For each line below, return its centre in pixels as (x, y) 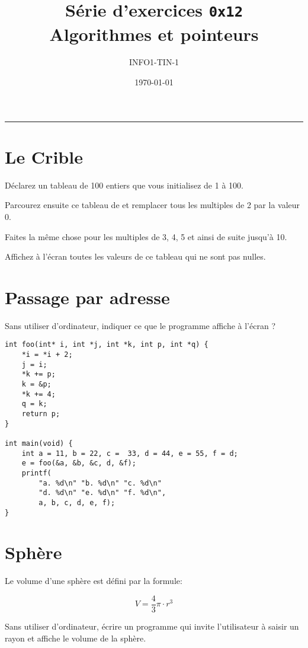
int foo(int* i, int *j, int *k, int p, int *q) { (107, 345)
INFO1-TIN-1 (154, 62)
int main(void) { (39, 443)
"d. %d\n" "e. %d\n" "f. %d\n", (102, 493)
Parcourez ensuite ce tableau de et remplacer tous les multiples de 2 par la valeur (153, 205)
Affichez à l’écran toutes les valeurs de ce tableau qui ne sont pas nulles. (135, 256)
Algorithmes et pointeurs (154, 33)
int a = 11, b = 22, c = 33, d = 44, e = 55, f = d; (130, 453)
